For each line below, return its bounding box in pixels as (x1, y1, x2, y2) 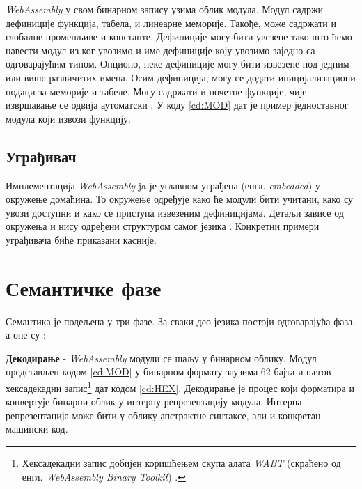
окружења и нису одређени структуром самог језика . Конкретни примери (6, 219, 320, 233)
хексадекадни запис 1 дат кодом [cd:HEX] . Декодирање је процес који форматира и (6, 379, 354, 395)
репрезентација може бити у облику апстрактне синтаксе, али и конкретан (6, 407, 321, 422)
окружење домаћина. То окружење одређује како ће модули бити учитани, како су (6, 192, 354, 206)
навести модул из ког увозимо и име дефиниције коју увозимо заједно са (6, 42, 315, 57)
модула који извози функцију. (6, 111, 131, 125)
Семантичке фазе (6, 273, 162, 302)
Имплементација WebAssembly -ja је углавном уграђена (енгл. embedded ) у (6, 178, 320, 192)
